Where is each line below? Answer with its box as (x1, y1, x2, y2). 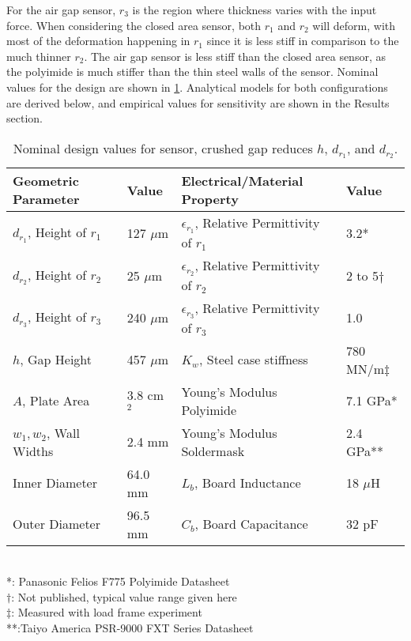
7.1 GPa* (346, 391, 398, 410)
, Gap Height (20, 350, 92, 369)
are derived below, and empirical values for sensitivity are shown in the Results (6, 94, 390, 111)
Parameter (13, 190, 80, 209)
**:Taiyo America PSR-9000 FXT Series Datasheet (6, 619, 254, 635)
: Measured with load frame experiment (11, 604, 202, 620)
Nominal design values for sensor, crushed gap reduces (13, 138, 313, 157)
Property (181, 190, 239, 209)
